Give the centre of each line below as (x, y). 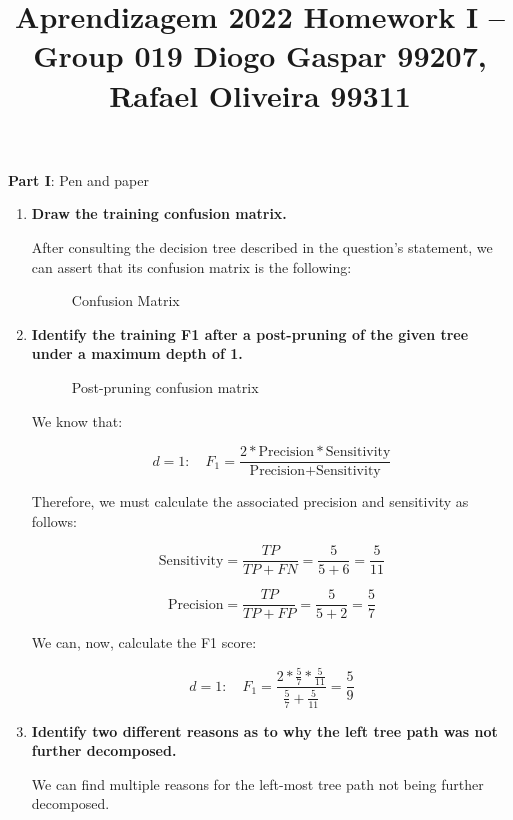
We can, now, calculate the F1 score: (144, 642)
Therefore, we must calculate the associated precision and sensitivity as (250, 501)
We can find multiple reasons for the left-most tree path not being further (257, 783)
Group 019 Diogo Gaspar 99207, (260, 55)
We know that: (77, 420)
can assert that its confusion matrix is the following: (191, 266)
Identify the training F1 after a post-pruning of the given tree (250, 333)
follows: (54, 520)
